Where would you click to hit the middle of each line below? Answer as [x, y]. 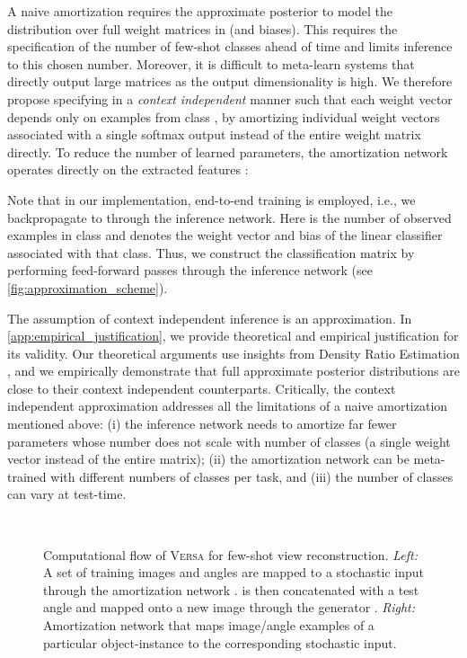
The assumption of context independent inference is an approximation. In [210, 318]
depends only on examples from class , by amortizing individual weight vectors [224, 116]
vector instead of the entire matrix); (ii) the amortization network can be [208, 459]
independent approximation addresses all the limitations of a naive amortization [228, 406]
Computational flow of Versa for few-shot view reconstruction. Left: [230, 554]
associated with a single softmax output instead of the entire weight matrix [214, 134]
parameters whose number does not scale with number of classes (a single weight [229, 441]
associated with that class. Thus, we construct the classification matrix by [211, 252]
